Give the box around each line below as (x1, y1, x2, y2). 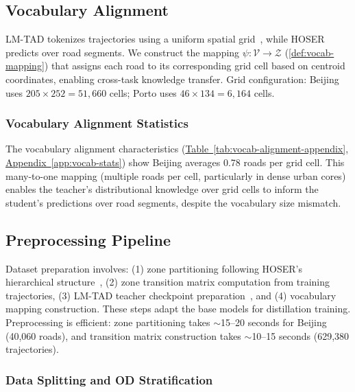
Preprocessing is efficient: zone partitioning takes (5, 314, 210, 329)
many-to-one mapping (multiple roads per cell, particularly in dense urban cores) (5, 168, 346, 183)
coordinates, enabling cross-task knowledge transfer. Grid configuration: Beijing (5, 71, 339, 86)
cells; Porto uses (109, 85, 177, 100)
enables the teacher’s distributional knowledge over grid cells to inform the (5, 182, 319, 196)
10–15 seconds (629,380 (252, 328, 350, 343)
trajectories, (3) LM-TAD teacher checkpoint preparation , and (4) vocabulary (5, 288, 336, 302)
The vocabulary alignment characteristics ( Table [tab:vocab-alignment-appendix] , (5, 141, 349, 156)
